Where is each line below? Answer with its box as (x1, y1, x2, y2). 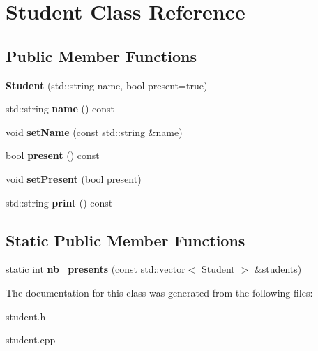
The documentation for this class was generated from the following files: (6, 285, 313, 299)
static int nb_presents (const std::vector (6, 262, 185, 276)
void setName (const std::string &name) (6, 124, 183, 139)
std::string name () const (6, 101, 115, 116)
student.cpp (6, 332, 56, 347)
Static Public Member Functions (6, 229, 245, 251)
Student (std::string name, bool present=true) (6, 77, 208, 92)
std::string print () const (6, 195, 113, 209)
